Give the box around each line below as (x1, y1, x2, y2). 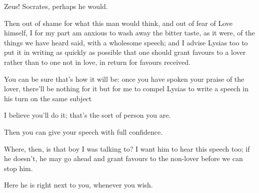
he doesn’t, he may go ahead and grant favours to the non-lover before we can (4, 153, 243, 164)
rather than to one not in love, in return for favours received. (4, 56, 190, 67)
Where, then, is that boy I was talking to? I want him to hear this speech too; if (4, 143, 250, 154)
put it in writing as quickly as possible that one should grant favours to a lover (4, 47, 246, 57)
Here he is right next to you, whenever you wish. (4, 180, 153, 190)
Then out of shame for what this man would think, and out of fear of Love (4, 17, 233, 28)
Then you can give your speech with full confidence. (4, 126, 163, 137)
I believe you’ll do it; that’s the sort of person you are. (4, 110, 171, 120)
